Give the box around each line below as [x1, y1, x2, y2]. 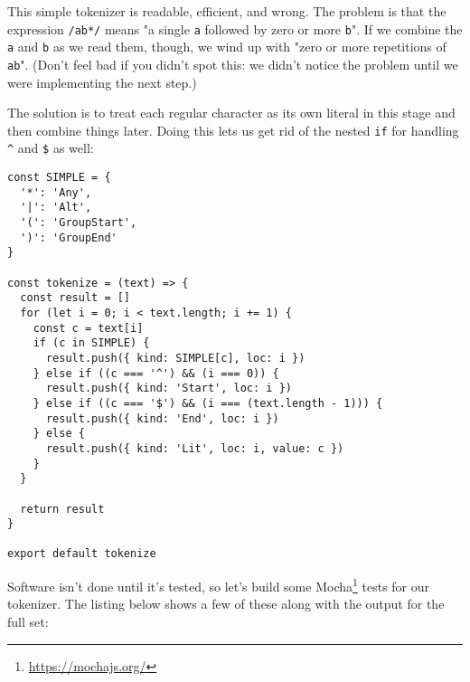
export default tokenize [7, 547, 156, 561]
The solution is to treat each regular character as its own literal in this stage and [7, 103, 456, 122]
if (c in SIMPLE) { [33, 336, 150, 350]
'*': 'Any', [20, 185, 92, 199]
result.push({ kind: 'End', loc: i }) [45, 412, 279, 425]
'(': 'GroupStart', [20, 216, 137, 230]
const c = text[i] [33, 321, 144, 335]
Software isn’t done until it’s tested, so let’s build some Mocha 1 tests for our [7, 574, 430, 595]
